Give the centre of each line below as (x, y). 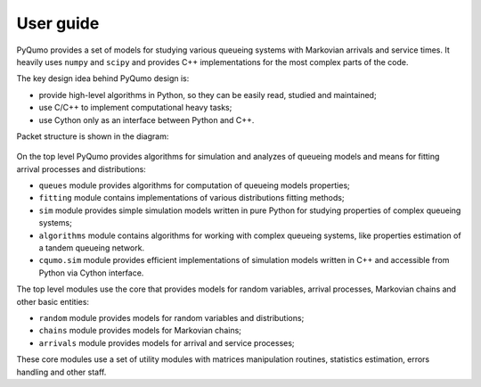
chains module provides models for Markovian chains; (140, 331)
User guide (58, 23)
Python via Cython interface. (91, 273)
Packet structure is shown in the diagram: (93, 136)
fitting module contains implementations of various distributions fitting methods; (192, 198)
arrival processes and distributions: (81, 169)
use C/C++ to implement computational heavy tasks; (135, 108)
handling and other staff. (61, 372)
